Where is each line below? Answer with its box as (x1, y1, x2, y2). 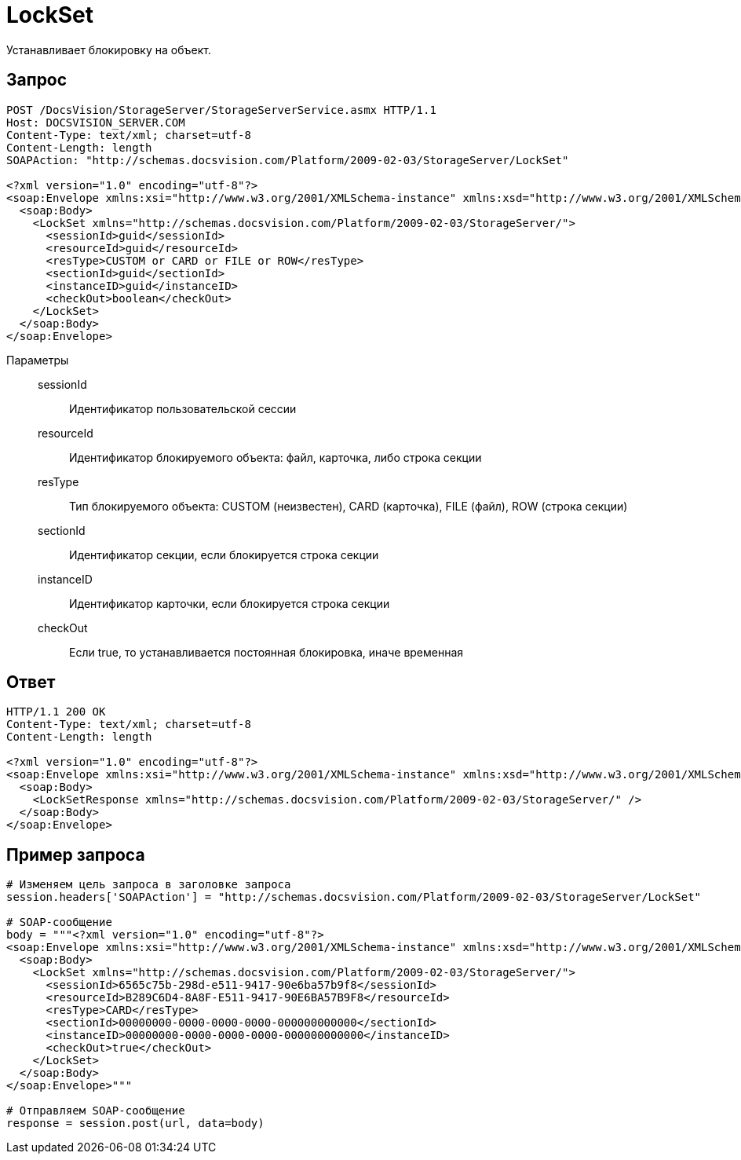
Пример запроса (6, 844, 145, 865)
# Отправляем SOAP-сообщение (6, 1104, 185, 1118)
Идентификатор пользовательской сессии (69, 401, 297, 415)
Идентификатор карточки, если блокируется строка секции (69, 596, 390, 610)
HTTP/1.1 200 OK (6, 705, 106, 719)
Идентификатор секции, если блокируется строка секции (69, 547, 379, 562)
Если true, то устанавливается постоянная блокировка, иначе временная (69, 645, 464, 659)
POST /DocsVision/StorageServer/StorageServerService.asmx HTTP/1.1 (6, 103, 436, 116)
